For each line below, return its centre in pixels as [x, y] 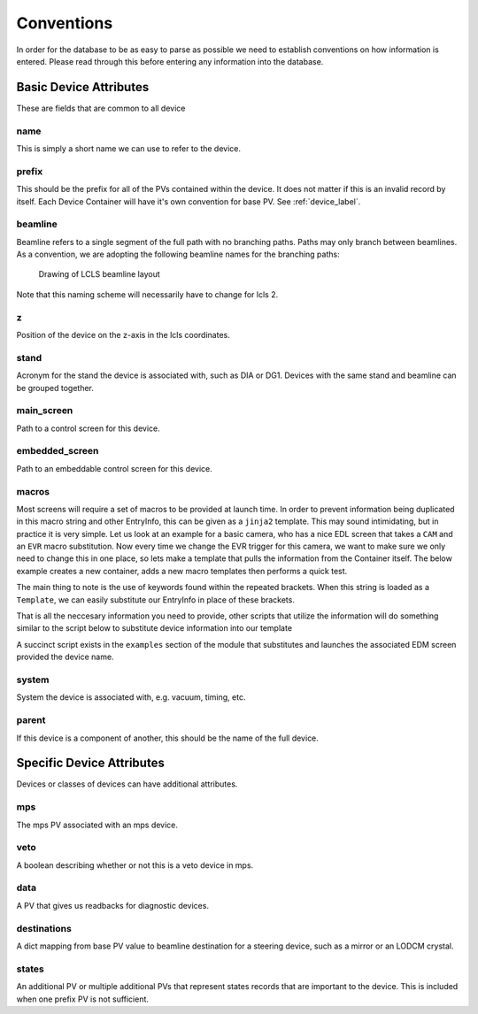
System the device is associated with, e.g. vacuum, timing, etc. [131, 697]
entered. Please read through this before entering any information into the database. [170, 61]
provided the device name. [65, 657]
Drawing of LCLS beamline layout [100, 274]
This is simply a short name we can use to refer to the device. [129, 148]
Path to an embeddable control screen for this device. [114, 468]
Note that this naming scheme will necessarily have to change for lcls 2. [147, 294]
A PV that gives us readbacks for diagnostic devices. [113, 905]
